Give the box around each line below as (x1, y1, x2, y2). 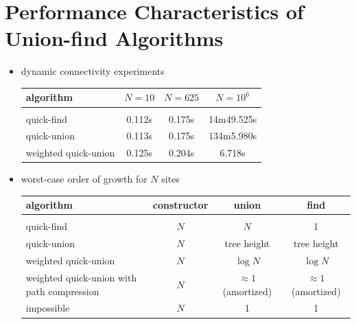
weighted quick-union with (25, 270, 137, 284)
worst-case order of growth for (21, 172, 147, 186)
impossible (25, 301, 70, 315)
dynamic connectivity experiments (21, 64, 165, 78)
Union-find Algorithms (5, 24, 224, 52)
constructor (152, 198, 209, 212)
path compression (25, 283, 99, 298)
